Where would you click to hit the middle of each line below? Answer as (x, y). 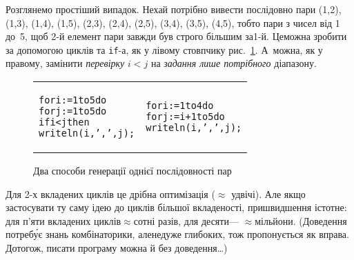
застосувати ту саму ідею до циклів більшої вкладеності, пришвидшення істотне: (176, 207)
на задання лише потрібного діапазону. (234, 63)
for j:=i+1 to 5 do (185, 117)
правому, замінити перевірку (65, 63)
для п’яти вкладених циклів (63, 220)
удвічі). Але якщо (268, 193)
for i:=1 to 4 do (180, 106)
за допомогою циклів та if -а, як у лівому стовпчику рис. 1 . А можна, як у (164, 49)
